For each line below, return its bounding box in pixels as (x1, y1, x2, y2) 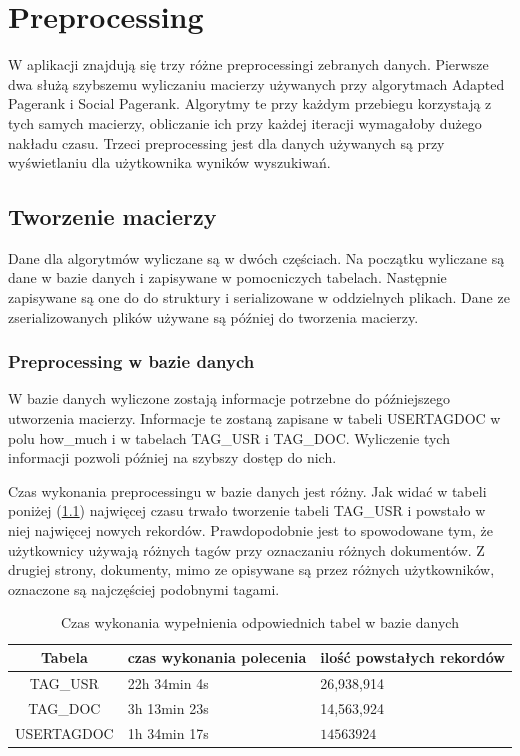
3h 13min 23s (127, 697, 209, 718)
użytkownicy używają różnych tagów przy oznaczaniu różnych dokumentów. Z (8, 539, 485, 560)
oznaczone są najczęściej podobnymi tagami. (8, 578, 280, 599)
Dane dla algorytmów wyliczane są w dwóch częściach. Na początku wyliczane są (8, 247, 505, 268)
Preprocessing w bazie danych (8, 349, 255, 374)
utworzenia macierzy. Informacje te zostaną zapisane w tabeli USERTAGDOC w (8, 408, 501, 429)
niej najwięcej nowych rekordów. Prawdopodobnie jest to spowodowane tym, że (8, 520, 494, 541)
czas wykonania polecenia (127, 647, 307, 668)
